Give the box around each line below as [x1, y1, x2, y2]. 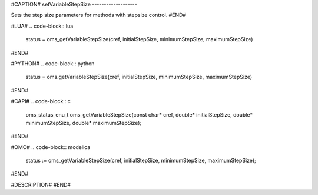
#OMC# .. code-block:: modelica [11, 143, 91, 150]
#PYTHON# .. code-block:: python [11, 60, 95, 67]
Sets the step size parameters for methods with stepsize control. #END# [11, 12, 187, 19]
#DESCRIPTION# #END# [11, 181, 71, 188]
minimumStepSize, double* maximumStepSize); [25, 119, 141, 126]
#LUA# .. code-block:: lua [11, 22, 74, 29]
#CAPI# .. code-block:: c [11, 98, 71, 105]
